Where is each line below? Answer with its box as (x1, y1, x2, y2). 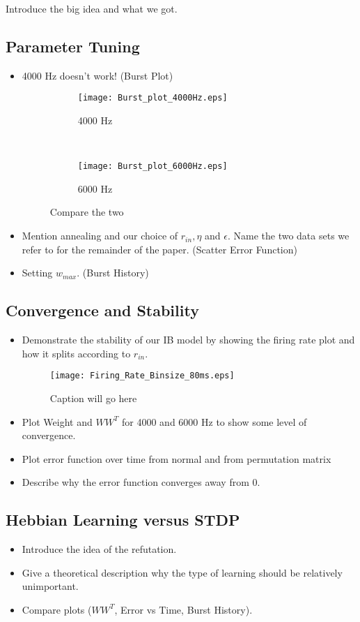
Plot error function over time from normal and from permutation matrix (22, 451, 331, 466)
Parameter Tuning (6, 35, 140, 57)
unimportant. (22, 579, 79, 593)
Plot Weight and (22, 414, 93, 429)
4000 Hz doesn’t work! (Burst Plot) (22, 68, 173, 82)
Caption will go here (49, 390, 137, 405)
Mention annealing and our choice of (22, 228, 178, 243)
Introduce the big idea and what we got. (6, 1, 178, 15)
